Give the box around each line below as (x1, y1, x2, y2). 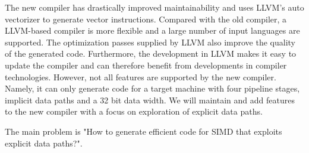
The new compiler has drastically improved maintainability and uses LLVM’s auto (5, 1, 304, 13)
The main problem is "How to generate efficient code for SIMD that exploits (5, 125, 282, 137)
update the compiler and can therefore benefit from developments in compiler (5, 58, 287, 71)
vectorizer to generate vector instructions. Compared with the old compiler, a (5, 12, 287, 25)
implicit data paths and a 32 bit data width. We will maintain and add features (5, 93, 295, 106)
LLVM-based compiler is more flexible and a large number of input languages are (5, 24, 300, 37)
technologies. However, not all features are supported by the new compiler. (5, 70, 276, 83)
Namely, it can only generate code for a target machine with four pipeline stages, (5, 82, 300, 95)
